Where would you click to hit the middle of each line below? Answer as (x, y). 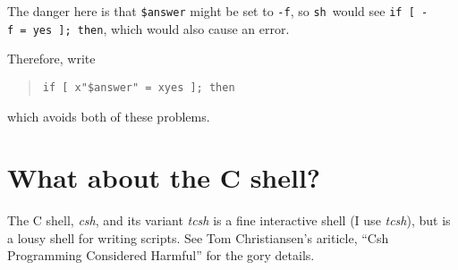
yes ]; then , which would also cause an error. (161, 28)
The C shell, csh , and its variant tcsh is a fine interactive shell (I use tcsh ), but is (229, 220)
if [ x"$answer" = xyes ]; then (139, 87)
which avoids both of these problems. (109, 116)
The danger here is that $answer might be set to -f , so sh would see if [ (211, 11)
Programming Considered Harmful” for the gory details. (161, 255)
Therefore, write (51, 59)
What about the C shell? (164, 177)
